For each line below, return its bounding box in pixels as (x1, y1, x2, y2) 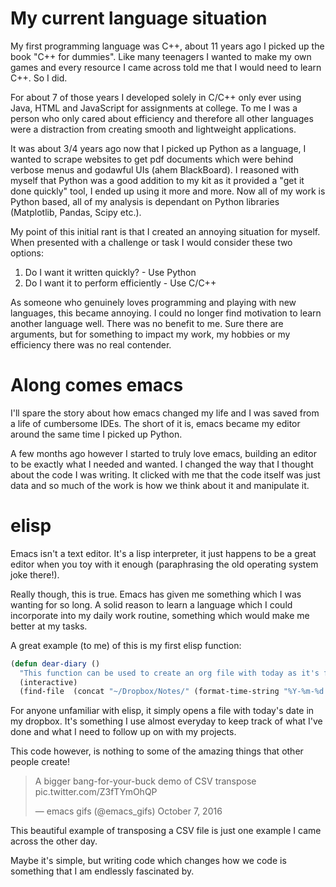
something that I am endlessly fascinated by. (10, 865, 195, 877)
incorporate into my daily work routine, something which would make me (10, 609, 310, 621)
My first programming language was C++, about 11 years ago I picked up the (10, 40, 325, 52)
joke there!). (10, 568, 60, 581)
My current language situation (10, 7, 268, 30)
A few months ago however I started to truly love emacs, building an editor (10, 447, 317, 459)
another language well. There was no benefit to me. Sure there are (10, 317, 284, 329)
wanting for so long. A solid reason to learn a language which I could (10, 598, 293, 611)
